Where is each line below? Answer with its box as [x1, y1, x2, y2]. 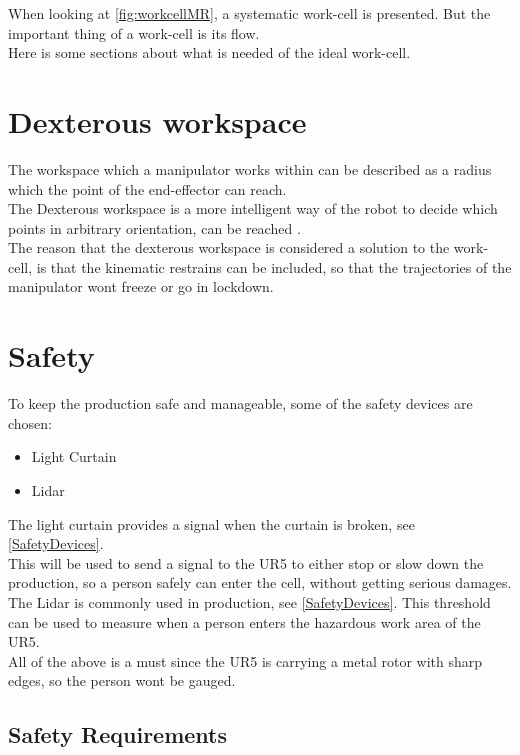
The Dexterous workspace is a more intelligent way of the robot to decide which [8, 198, 498, 219]
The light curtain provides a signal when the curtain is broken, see [8, 513, 415, 534]
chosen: [8, 412, 53, 433]
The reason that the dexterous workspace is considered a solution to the [8, 237, 450, 258]
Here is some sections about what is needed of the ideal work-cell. [8, 42, 411, 63]
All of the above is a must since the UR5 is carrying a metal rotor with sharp [8, 650, 483, 671]
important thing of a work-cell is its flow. [8, 22, 260, 43]
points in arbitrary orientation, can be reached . [8, 217, 301, 238]
